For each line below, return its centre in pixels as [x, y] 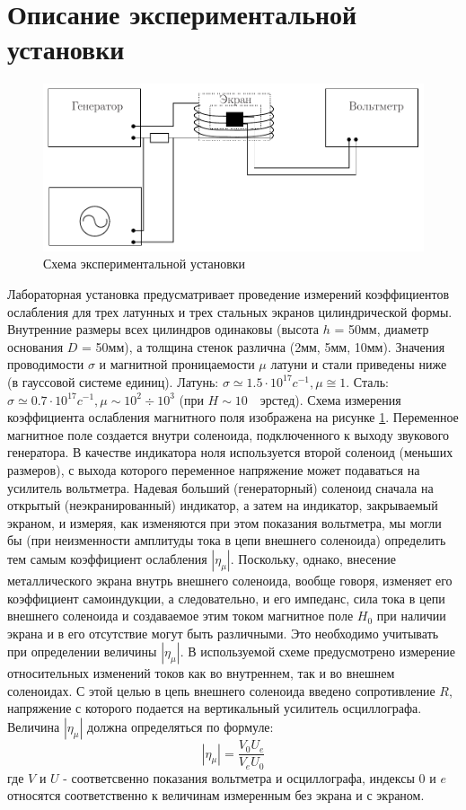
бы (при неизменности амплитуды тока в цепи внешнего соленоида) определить [227, 540]
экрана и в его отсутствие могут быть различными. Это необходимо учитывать [223, 633]
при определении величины [82, 652]
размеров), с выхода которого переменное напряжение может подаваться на [214, 469]
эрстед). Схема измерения [330, 399]
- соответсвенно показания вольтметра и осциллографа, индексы [239, 777]
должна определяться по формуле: [180, 727]
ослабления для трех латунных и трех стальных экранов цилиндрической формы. [230, 311]
